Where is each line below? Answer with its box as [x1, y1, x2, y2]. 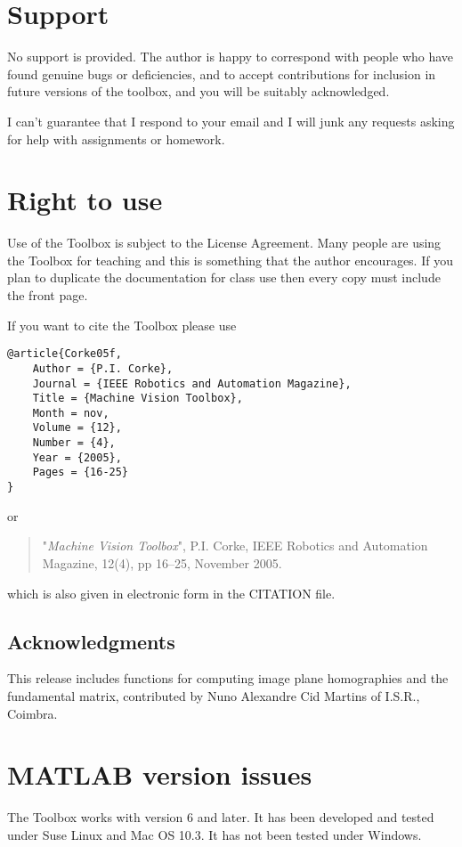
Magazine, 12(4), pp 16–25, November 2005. [42, 553, 282, 572]
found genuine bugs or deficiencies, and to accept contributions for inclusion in [7, 64, 436, 83]
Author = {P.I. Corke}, [32, 362, 174, 375]
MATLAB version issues [7, 756, 312, 793]
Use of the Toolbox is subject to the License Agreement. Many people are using [7, 233, 442, 252]
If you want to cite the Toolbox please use [7, 315, 237, 334]
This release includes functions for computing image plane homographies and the [7, 669, 449, 688]
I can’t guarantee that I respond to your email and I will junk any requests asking [7, 111, 455, 130]
